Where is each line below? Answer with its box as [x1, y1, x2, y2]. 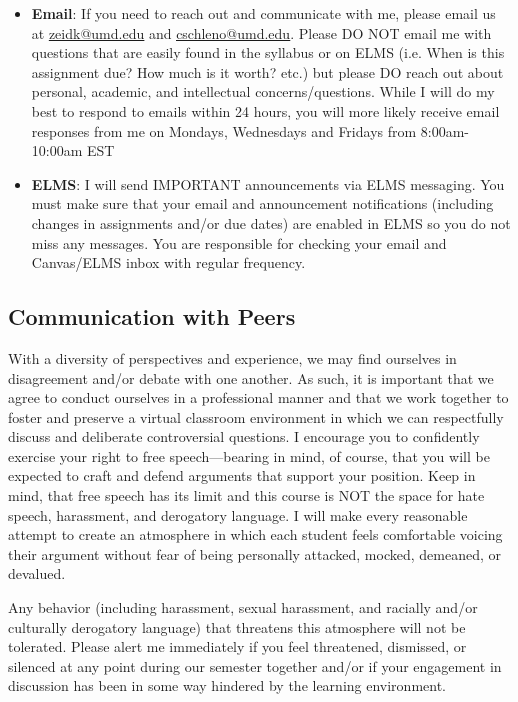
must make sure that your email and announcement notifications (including [31, 193, 494, 214]
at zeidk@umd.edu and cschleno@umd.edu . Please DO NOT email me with [31, 22, 492, 43]
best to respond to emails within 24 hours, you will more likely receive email [31, 100, 500, 121]
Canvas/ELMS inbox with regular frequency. [31, 252, 306, 273]
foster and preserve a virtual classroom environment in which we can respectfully [8, 406, 504, 427]
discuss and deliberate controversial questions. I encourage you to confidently [8, 426, 480, 447]
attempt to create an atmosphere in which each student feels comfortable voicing [8, 524, 503, 545]
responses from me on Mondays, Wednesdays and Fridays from [31, 120, 417, 141]
